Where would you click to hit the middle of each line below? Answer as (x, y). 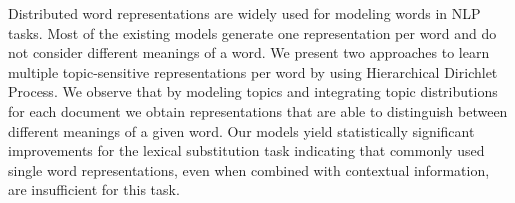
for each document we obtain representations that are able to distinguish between (258, 110)
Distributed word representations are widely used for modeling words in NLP (244, 13)
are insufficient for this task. (94, 189)
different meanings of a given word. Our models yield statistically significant (241, 130)
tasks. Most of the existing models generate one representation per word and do (252, 32)
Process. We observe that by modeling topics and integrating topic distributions (253, 91)
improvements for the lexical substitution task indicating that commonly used (246, 150)
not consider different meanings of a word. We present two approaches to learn (249, 52)
